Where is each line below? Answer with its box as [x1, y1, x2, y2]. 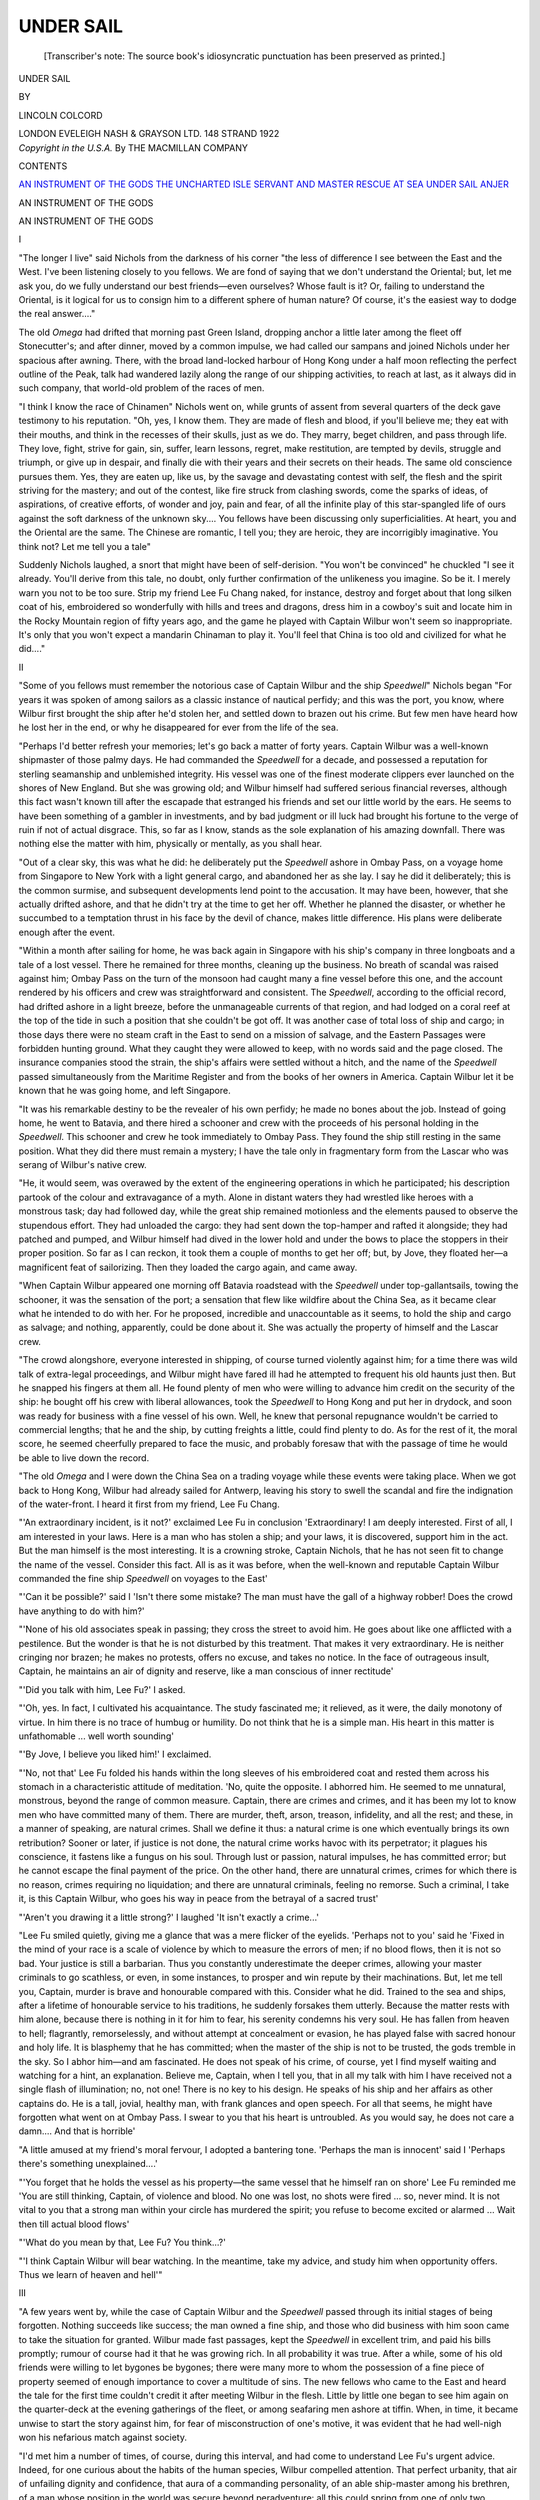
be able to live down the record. [18, 1451, 150, 1464]
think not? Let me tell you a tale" [18, 540, 152, 552]
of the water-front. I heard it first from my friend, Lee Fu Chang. [18, 1498, 280, 1510]
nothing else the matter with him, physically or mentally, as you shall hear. [18, 838, 323, 850]
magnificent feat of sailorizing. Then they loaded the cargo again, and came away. [18, 1261, 358, 1273]
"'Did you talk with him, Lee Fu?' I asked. [18, 1683, 186, 1695]
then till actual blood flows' [18, 2218, 130, 2230]
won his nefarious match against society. [18, 2431, 187, 2444]
